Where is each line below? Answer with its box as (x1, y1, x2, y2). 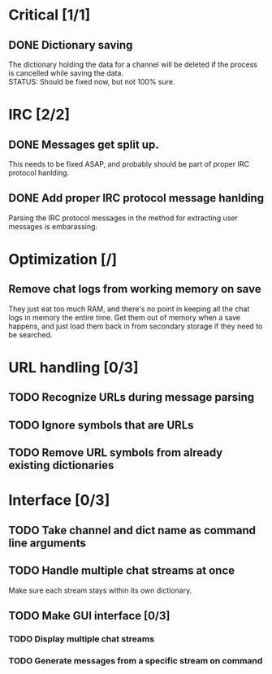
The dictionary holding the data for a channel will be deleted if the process (8, 59, 258, 69)
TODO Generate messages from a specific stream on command (8, 654, 263, 666)
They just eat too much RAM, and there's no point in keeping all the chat (8, 303, 250, 314)
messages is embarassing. (8, 221, 98, 231)
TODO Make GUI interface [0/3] (8, 608, 171, 623)
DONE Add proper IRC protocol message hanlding (8, 191, 265, 205)
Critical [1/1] (8, 6, 91, 24)
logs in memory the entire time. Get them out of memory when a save (8, 312, 241, 322)
